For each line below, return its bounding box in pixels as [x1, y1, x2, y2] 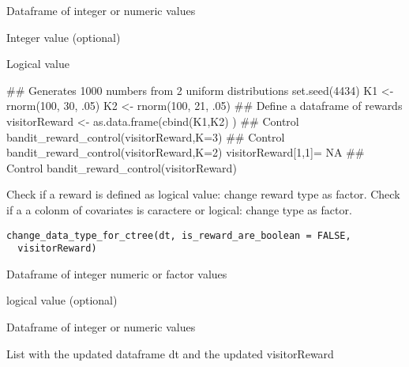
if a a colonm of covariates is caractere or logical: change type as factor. [6, 201, 352, 218]
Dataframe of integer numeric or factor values [6, 265, 227, 282]
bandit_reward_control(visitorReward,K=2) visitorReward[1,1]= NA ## [6, 144, 365, 161]
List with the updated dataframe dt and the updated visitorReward [6, 345, 334, 361]
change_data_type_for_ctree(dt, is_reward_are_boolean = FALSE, [6, 229, 351, 241]
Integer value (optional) [6, 28, 121, 45]
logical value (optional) [6, 292, 118, 308]
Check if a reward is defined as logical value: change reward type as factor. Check [6, 186, 400, 202]
